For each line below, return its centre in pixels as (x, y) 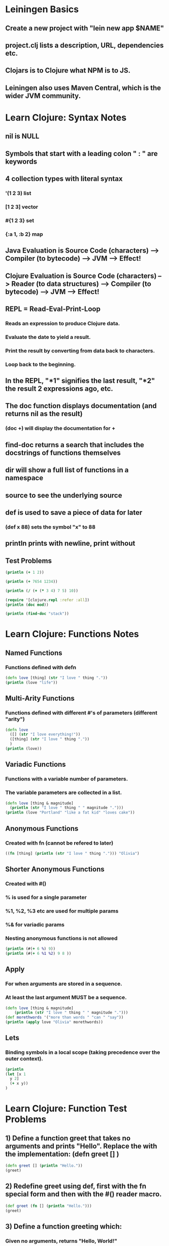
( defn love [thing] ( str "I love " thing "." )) (57, 678)
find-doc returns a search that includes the (75, 445)
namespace (24, 478)
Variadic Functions (36, 765)
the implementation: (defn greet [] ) (62, 1154)
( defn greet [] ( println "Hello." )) (44, 1166)
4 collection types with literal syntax (64, 179)
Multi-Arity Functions (40, 698)
